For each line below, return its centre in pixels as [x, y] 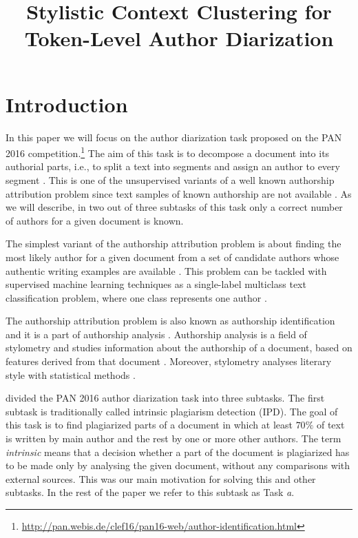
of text [330, 425]
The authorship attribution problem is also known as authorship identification [170, 321]
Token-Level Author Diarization [179, 38]
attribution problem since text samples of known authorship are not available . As [179, 193]
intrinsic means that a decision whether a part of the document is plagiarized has [178, 452]
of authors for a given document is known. [95, 220]
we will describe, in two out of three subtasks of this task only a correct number [174, 207]
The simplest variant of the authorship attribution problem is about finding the [173, 244]
